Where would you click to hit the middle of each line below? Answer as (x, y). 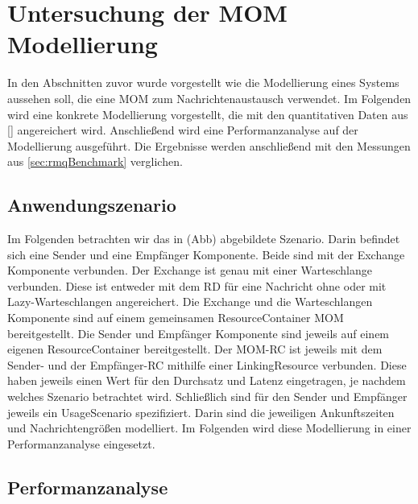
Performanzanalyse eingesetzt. (81, 443)
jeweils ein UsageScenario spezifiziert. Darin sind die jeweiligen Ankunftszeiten (201, 412)
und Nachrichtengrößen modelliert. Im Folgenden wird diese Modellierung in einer (209, 428)
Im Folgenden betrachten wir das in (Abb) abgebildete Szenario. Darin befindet (204, 239)
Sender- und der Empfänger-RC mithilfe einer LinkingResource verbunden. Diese (207, 364)
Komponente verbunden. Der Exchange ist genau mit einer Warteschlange (190, 270)
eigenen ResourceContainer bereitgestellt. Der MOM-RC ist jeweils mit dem (195, 349)
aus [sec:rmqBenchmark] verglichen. (95, 161)
